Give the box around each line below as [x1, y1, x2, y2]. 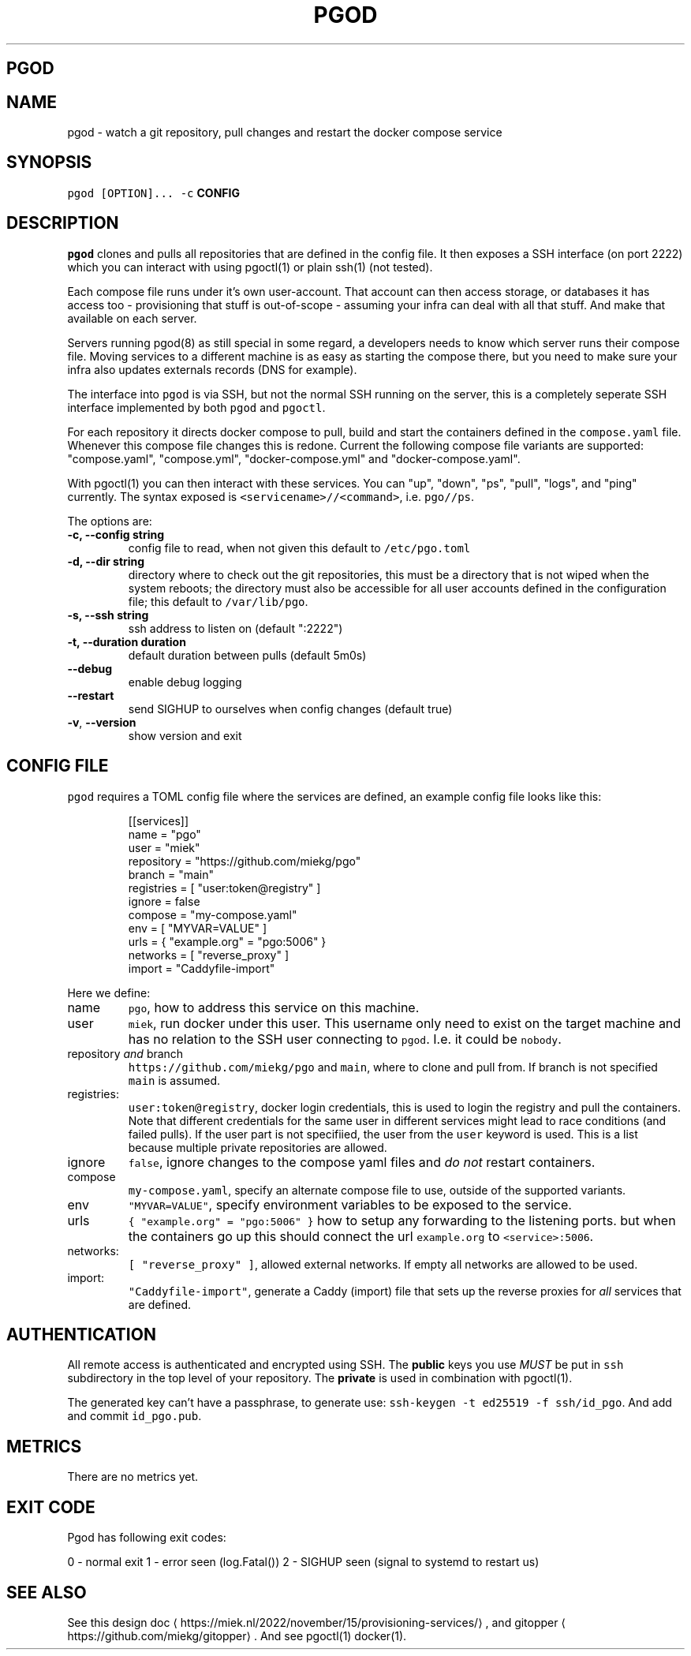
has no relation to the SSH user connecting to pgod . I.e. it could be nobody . [128, 1030, 562, 1047]
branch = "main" [128, 867, 215, 881]
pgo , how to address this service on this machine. [128, 999, 420, 1015]
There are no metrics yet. [67, 1470, 199, 1484]
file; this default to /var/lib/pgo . [128, 594, 308, 608]
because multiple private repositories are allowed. [128, 1140, 387, 1154]
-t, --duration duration [67, 634, 186, 649]
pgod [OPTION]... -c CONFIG [67, 185, 240, 200]
